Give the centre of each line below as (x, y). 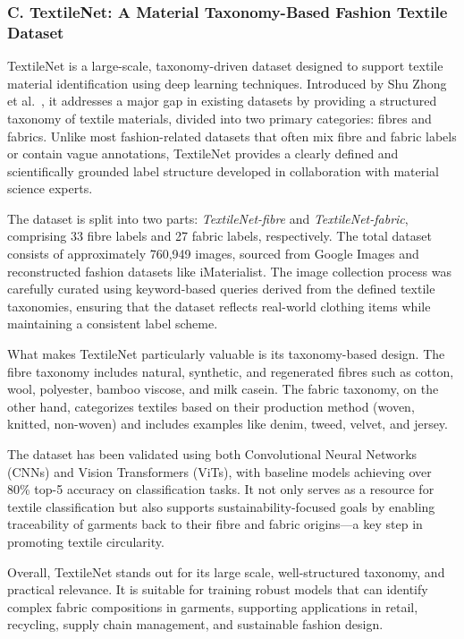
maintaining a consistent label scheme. (113, 324)
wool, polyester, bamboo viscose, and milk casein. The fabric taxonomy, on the (223, 389)
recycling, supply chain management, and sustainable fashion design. (195, 624)
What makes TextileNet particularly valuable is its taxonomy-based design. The (226, 354)
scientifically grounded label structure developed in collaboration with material (224, 170)
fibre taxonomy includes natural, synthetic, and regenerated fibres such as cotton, (231, 371)
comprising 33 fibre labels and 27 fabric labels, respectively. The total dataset (219, 236)
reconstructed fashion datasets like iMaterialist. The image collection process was (229, 271)
